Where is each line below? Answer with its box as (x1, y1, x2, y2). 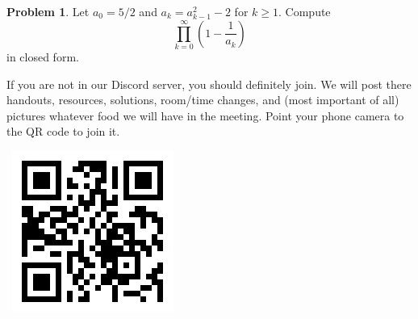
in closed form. (6, 48, 79, 65)
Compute (285, 3, 331, 19)
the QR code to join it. (6, 123, 120, 140)
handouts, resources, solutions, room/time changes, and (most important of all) (6, 91, 399, 108)
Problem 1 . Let (6, 3, 90, 19)
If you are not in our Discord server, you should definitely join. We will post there (6, 75, 412, 92)
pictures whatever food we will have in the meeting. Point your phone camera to (6, 107, 404, 124)
